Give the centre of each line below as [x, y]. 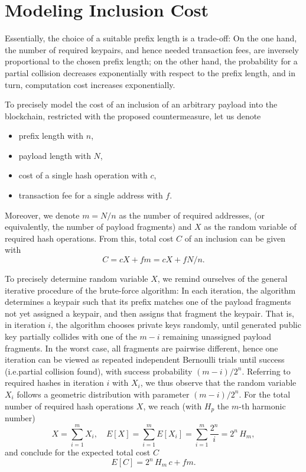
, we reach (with [172, 406]
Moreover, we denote [42, 215]
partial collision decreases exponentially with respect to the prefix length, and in [150, 72]
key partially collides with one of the [71, 336]
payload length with [55, 155]
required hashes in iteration [54, 383]
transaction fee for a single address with [91, 195]
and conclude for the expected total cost [78, 452]
